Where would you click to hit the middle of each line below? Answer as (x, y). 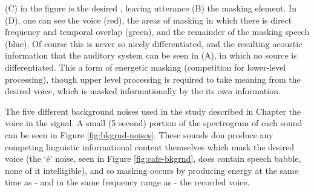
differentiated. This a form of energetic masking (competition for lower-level (146, 67)
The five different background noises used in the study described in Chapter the (153, 111)
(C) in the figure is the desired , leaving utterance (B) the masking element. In (151, 8)
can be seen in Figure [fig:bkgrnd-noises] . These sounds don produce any (139, 134)
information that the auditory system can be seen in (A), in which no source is (151, 55)
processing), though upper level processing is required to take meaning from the (153, 79)
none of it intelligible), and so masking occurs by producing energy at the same (152, 170)
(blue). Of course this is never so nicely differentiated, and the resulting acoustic (154, 43)
